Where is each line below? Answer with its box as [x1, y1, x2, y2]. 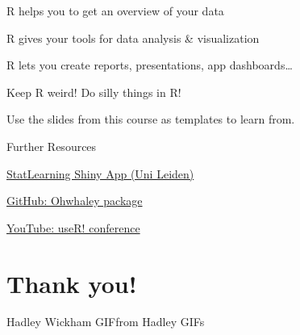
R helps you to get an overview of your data [6, 2, 224, 19]
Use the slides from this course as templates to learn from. [6, 111, 295, 128]
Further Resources [6, 137, 97, 154]
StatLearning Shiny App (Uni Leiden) [6, 165, 194, 182]
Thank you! [6, 266, 137, 299]
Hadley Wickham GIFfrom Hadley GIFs [6, 313, 205, 330]
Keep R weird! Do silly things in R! [6, 83, 181, 100]
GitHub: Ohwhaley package [6, 192, 143, 209]
